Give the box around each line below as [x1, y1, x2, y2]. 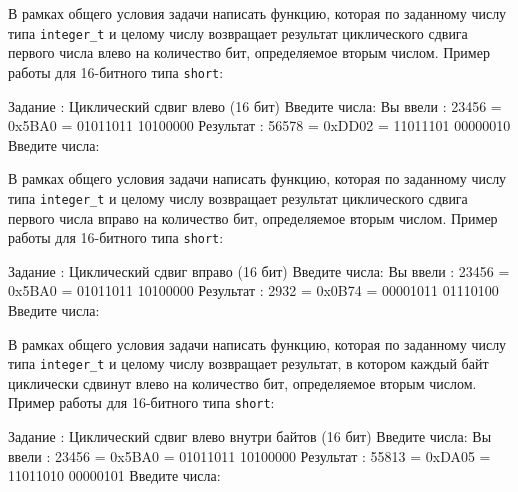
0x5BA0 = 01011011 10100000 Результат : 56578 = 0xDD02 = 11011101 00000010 [8, 115, 511, 136]
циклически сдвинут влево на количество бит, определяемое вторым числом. [8, 372, 477, 393]
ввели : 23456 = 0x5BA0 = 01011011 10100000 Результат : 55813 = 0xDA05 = [8, 445, 491, 466]
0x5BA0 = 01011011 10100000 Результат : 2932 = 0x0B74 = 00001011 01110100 [8, 280, 499, 301]
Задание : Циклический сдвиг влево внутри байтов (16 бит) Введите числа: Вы [8, 426, 492, 447]
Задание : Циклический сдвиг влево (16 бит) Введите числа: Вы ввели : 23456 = [8, 95, 502, 116]
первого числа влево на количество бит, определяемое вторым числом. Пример [8, 42, 490, 63]
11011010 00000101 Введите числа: [8, 465, 221, 486]
